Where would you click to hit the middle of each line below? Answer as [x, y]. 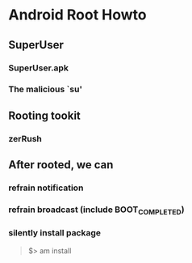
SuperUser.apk [38, 68]
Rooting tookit [44, 115]
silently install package [55, 233]
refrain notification [46, 188]
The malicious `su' [46, 89]
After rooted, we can [61, 165]
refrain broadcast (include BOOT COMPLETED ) [96, 210]
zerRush [25, 138]
